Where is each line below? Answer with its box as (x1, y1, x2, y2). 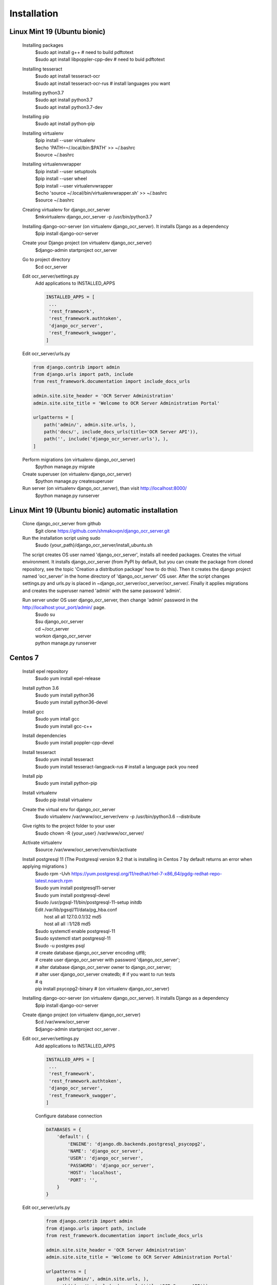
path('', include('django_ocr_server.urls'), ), (44, 436, 169, 442)
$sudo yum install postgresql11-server (35, 885, 116, 891)
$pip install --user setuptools (35, 168, 97, 174)
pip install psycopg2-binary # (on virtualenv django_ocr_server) (35, 985, 170, 992)
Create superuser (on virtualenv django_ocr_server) (22, 471, 132, 477)
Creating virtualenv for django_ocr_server (22, 206, 110, 213)
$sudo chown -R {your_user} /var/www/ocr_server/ (35, 830, 144, 836)
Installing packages (22, 42, 64, 48)
